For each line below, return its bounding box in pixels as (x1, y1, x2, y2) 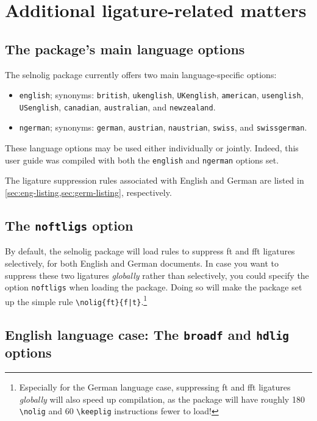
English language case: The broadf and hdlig (5, 325, 290, 344)
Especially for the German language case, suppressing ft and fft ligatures (19, 381, 291, 394)
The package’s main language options (5, 39, 245, 58)
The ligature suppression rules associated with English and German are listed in (5, 174, 304, 187)
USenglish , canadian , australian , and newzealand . (19, 100, 216, 113)
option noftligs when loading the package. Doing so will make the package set (5, 281, 302, 293)
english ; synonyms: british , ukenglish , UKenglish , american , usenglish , (19, 88, 304, 101)
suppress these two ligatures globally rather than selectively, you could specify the (5, 268, 309, 281)
